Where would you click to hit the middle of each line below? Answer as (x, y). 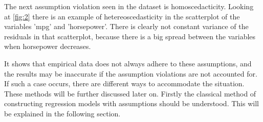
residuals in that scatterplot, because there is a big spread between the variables (130, 36)
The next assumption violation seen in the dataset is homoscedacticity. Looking (129, 6)
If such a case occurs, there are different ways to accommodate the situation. (124, 83)
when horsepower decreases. (48, 46)
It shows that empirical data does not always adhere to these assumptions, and (128, 63)
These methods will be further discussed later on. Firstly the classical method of (130, 93)
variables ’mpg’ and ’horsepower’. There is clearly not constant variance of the (126, 26)
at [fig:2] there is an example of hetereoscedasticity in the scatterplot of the (122, 16)
